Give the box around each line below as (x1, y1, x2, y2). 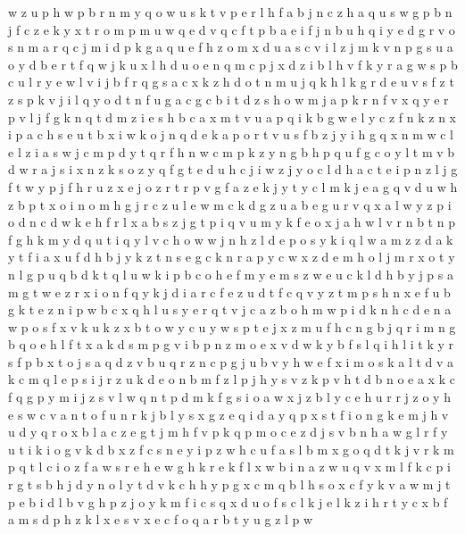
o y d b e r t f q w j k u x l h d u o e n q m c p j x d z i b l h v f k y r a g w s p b (8, 54, 458, 73)
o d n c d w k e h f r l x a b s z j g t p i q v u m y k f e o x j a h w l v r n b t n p (8, 213, 455, 231)
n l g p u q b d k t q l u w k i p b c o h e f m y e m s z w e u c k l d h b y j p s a (8, 264, 453, 283)
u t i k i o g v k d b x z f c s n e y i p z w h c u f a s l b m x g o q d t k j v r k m (8, 439, 454, 458)
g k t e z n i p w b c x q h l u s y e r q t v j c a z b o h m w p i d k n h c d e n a (8, 300, 452, 319)
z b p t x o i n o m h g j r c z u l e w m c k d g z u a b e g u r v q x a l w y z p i (8, 195, 452, 213)
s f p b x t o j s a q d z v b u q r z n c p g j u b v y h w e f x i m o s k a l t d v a (8, 352, 454, 371)
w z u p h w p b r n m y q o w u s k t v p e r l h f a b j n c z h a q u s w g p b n (8, 3, 453, 21)
